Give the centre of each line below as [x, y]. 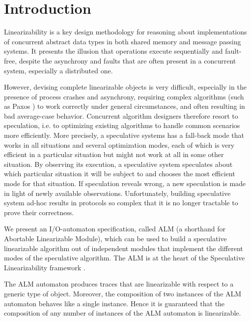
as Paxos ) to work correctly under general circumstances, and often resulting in [125, 106]
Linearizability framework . [45, 267]
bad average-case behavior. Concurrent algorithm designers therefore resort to [121, 115]
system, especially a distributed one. [58, 70]
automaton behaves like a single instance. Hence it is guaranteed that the [114, 303]
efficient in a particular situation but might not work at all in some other [114, 154]
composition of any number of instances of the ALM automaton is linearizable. [123, 313]
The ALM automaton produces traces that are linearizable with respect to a [119, 284]
